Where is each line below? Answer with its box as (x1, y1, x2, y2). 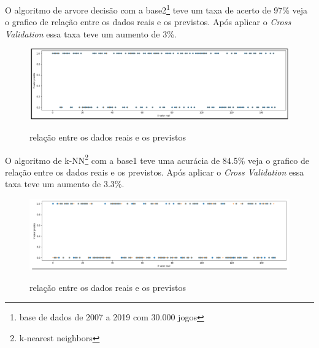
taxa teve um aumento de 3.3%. (5, 177, 125, 190)
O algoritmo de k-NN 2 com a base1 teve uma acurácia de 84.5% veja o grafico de (5, 152, 309, 166)
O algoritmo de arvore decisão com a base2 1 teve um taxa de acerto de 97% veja (5, 2, 307, 16)
